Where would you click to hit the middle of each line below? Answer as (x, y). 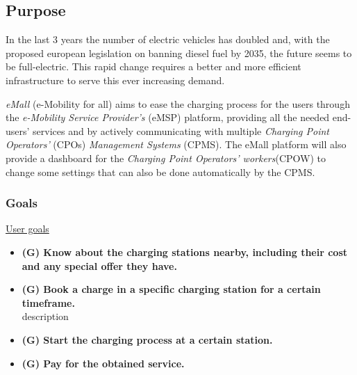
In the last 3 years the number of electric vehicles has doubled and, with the (168, 39)
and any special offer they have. (99, 265)
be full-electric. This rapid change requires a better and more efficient (153, 66)
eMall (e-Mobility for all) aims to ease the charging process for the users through (178, 103)
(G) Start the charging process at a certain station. (147, 339)
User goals (27, 229)
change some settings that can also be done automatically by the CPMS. (160, 171)
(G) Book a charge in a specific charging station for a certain (171, 289)
